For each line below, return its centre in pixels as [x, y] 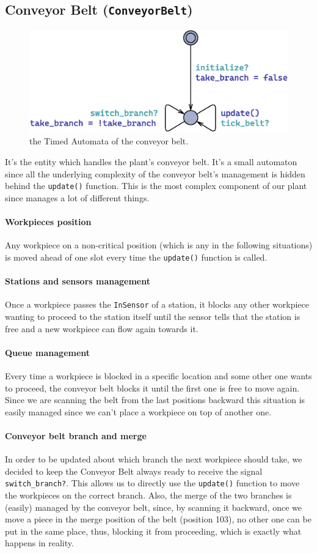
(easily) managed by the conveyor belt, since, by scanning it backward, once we [153, 507]
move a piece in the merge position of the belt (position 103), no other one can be [158, 519]
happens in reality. [39, 543]
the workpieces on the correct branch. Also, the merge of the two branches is [148, 495]
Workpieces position [48, 222]
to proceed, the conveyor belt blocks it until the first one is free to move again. [152, 388]
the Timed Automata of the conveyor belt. [109, 141]
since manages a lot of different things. [77, 197]
